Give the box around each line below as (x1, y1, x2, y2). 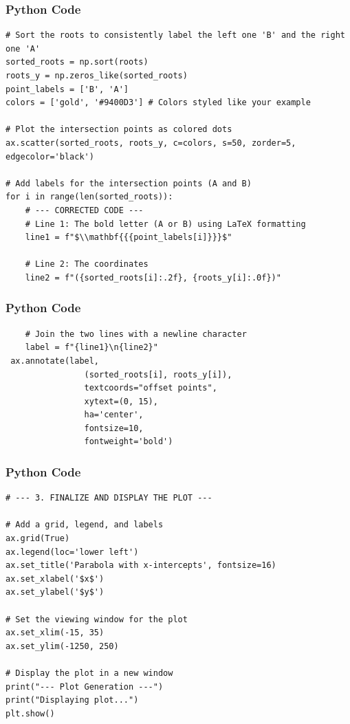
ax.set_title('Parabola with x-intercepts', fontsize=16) (6, 560, 276, 571)
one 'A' (6, 43, 41, 54)
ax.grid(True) (6, 534, 70, 544)
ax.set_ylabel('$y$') (6, 587, 105, 597)
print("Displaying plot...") (6, 695, 139, 705)
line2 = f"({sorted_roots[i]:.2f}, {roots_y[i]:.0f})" (25, 272, 281, 283)
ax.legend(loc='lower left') (6, 547, 139, 557)
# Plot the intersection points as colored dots (6, 124, 232, 135)
